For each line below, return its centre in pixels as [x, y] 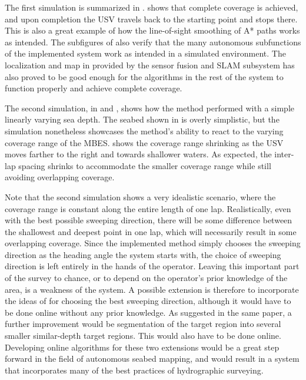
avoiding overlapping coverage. [60, 177]
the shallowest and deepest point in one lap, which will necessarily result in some [151, 231]
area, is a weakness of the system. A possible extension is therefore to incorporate [152, 289]
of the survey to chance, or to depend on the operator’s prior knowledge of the [146, 278]
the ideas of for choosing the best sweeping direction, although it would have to [148, 301]
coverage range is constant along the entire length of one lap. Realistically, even [148, 208]
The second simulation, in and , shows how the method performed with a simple [149, 108]
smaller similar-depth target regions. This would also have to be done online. [143, 336]
